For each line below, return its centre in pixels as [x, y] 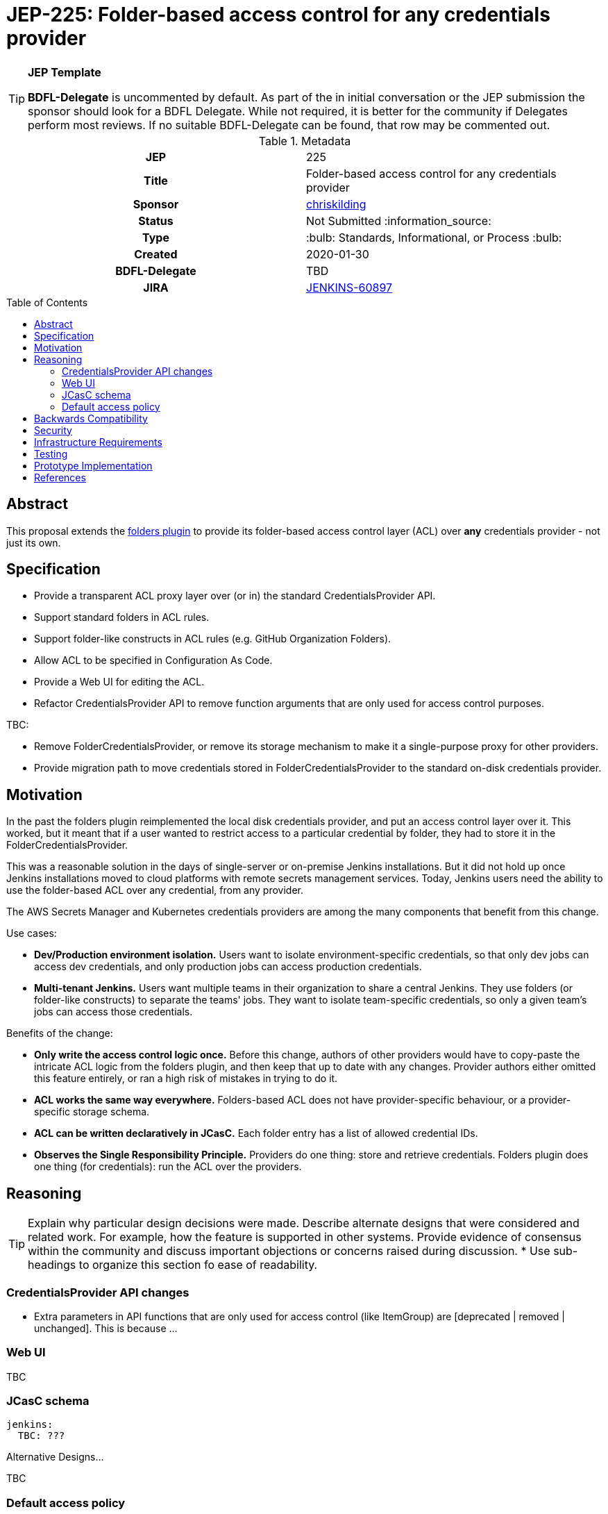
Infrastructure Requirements [98, 442]
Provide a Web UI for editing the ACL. [119, 682]
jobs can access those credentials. [113, 1012]
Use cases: [32, 933]
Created [156, 254]
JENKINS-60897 [349, 287]
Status [156, 221]
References [60, 477]
